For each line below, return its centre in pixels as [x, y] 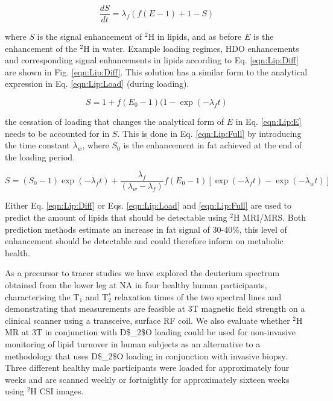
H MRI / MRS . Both [269, 217]
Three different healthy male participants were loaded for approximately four [147, 368]
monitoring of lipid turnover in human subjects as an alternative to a [133, 344]
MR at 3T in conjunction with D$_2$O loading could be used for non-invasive [151, 332]
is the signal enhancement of [90, 36]
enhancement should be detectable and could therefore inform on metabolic [144, 241]
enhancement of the [41, 48]
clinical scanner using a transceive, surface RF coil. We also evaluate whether [147, 320]
